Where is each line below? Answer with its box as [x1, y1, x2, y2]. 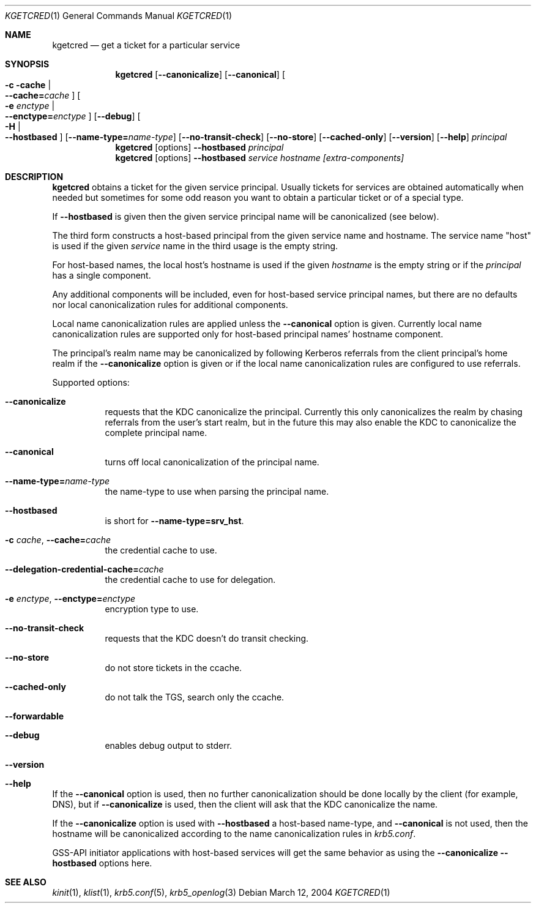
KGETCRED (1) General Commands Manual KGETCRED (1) [5, 10, 233, 21]
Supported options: [52, 377, 130, 388]
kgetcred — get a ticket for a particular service [52, 40, 240, 50]
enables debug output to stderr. [105, 740, 233, 751]
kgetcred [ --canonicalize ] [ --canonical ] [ [115, 69, 286, 80]
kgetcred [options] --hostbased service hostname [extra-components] [115, 152, 404, 163]
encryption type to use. [105, 604, 199, 614]
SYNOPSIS [5, 59, 50, 69]
